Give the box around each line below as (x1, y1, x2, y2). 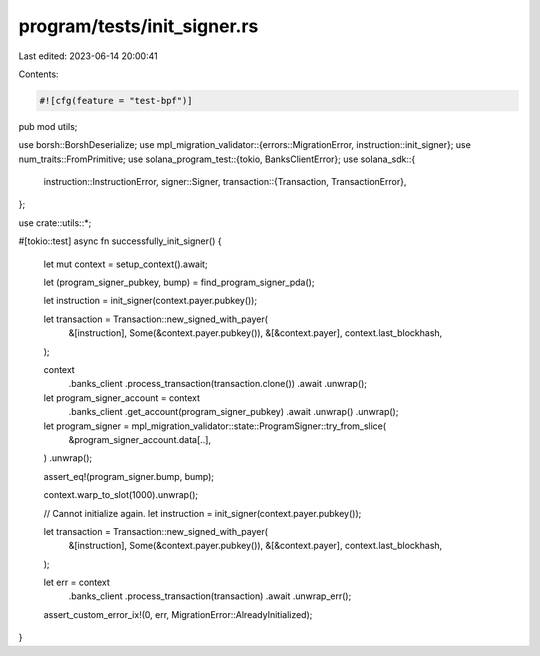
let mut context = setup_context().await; (43, 258, 209, 270)
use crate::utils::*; (18, 216, 92, 229)
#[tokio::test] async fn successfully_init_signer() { (18, 235, 222, 247)
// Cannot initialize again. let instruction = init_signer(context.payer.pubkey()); (43, 507, 362, 519)
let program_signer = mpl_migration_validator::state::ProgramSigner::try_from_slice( (43, 420, 387, 432)
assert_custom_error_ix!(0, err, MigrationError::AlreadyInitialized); (43, 608, 313, 620)
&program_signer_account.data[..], (68, 433, 212, 445)
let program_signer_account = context (43, 391, 200, 404)
